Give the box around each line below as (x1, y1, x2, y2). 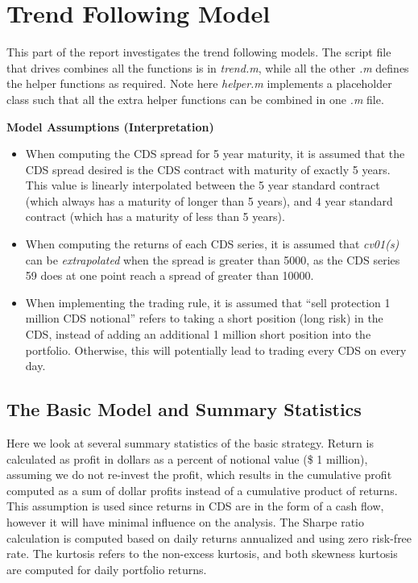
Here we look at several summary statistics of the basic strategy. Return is (6, 435, 374, 452)
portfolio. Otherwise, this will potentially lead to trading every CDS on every (25, 341, 407, 358)
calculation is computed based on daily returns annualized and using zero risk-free (6, 529, 412, 546)
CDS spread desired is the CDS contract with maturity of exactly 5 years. (25, 160, 391, 177)
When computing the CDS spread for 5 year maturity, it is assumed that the (25, 145, 405, 162)
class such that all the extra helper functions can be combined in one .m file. (6, 90, 384, 107)
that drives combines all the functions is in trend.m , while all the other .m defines (6, 59, 409, 76)
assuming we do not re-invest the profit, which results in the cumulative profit (6, 466, 392, 483)
